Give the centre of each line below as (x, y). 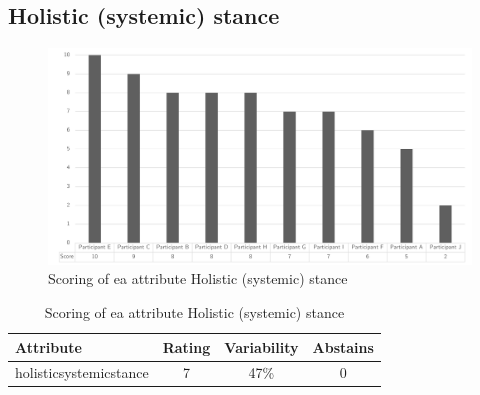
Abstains (343, 346)
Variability (261, 346)
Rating (186, 346)
